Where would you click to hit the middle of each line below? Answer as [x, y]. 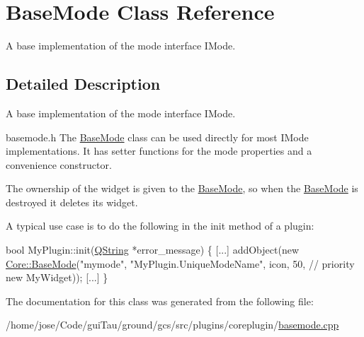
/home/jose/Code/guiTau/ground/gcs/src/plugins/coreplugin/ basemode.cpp [172, 325]
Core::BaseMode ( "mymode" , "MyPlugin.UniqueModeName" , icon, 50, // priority [180, 263]
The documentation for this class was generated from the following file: [160, 301]
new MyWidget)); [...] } [57, 277]
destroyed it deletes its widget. [72, 202]
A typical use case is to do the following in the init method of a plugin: [160, 226]
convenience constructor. [59, 164]
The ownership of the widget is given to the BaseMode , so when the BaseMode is [182, 188]
